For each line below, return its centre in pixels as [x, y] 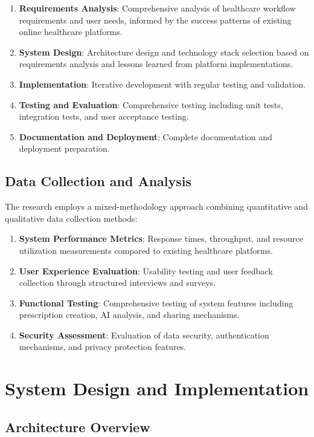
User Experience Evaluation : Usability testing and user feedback [146, 270]
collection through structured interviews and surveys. [117, 283]
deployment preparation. [64, 148]
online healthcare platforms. [71, 32]
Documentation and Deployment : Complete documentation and [146, 136]
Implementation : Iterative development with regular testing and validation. [162, 84]
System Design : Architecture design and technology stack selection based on [164, 52]
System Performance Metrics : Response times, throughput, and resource [161, 238]
